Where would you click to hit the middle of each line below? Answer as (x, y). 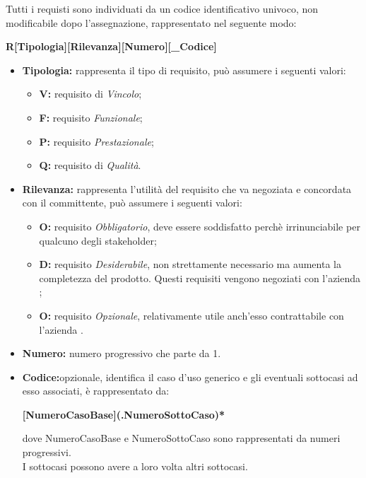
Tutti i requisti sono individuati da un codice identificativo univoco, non (162, 8)
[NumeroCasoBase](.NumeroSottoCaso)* (124, 414)
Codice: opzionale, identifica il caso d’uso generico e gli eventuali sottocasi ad (190, 377)
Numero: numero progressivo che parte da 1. (122, 353)
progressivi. (47, 452)
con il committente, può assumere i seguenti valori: (132, 203)
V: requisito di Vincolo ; (90, 94)
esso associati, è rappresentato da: (96, 391)
